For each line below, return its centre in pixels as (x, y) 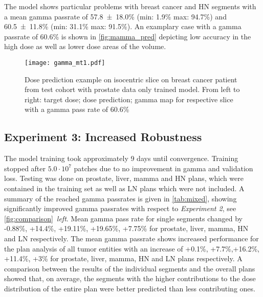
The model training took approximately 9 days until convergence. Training (121, 158)
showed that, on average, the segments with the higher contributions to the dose (130, 278)
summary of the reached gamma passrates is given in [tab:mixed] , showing (120, 198)
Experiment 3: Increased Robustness (103, 137)
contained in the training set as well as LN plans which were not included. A (124, 188)
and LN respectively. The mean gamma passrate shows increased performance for (131, 238)
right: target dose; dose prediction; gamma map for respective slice (129, 99)
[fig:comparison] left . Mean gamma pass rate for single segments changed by (123, 218)
